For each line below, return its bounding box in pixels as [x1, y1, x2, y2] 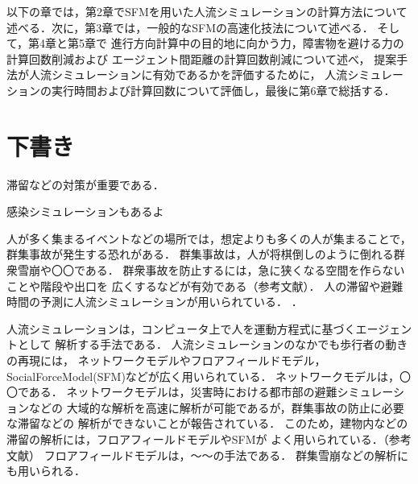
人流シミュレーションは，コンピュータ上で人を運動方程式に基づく [6, 320, 356, 337]
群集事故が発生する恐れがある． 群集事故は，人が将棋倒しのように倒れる [6, 246, 394, 263]
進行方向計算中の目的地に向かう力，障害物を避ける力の [110, 35, 404, 52]
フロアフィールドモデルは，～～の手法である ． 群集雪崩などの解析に [43, 446, 408, 463]
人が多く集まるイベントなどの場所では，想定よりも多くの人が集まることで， [6, 230, 412, 246]
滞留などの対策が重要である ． [6, 176, 164, 192]
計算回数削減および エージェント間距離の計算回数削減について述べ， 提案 [6, 50, 397, 67]
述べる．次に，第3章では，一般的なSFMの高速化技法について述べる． [6, 19, 374, 35]
